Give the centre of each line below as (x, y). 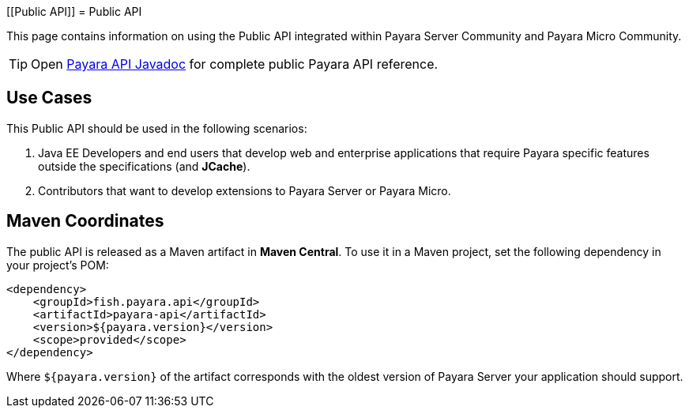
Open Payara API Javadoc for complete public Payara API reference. (235, 64)
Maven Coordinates (85, 221)
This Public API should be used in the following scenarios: (157, 128)
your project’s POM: (58, 265)
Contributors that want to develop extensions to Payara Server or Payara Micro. (245, 190)
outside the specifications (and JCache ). (144, 166)
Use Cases (49, 98)
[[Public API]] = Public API (74, 11)
